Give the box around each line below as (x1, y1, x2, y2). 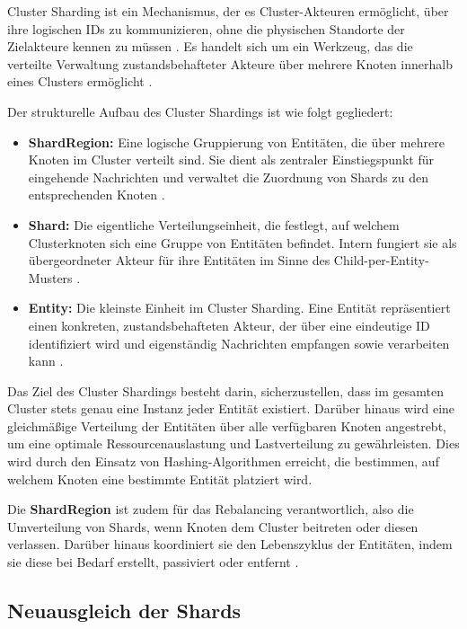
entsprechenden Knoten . (28, 185, 165, 204)
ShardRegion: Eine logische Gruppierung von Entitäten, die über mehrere (28, 132, 445, 151)
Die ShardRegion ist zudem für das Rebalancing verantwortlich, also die (7, 500, 414, 518)
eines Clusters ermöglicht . (7, 72, 153, 91)
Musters (28, 268, 73, 287)
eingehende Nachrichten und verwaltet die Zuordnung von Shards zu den (28, 167, 428, 186)
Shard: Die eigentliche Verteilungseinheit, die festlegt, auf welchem (28, 215, 400, 234)
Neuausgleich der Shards (7, 597, 242, 625)
